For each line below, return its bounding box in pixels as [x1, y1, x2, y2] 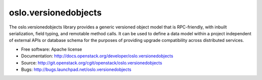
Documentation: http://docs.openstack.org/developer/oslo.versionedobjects [21, 53, 173, 59]
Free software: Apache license [21, 46, 82, 52]
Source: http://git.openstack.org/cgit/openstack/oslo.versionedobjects [21, 60, 163, 66]
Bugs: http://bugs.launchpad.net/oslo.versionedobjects [21, 67, 131, 72]
